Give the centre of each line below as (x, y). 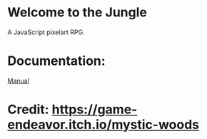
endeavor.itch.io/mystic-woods (103, 125)
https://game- (95, 109)
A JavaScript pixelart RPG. (46, 32)
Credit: (28, 109)
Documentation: (56, 61)
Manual (19, 81)
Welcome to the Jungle (77, 12)
